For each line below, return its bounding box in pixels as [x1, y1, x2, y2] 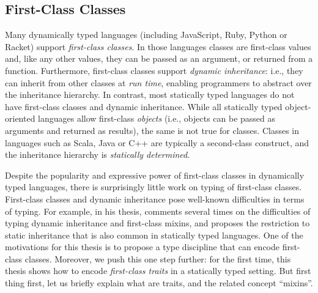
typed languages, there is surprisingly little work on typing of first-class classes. [5, 180, 302, 193]
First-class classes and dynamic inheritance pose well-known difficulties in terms [5, 192, 305, 205]
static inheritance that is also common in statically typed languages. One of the [5, 228, 303, 241]
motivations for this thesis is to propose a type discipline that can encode [5, 240, 279, 253]
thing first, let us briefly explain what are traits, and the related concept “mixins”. [5, 276, 313, 289]
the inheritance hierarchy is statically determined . [5, 148, 190, 161]
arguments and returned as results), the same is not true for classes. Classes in [5, 124, 299, 136]
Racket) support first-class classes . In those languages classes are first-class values [5, 40, 311, 53]
